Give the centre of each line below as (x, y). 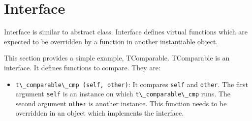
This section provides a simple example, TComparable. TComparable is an (117, 58)
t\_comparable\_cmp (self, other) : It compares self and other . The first (132, 84)
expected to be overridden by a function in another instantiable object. (111, 41)
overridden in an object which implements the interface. (100, 113)
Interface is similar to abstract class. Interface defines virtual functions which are (126, 32)
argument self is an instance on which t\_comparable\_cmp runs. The (123, 94)
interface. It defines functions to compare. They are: (82, 67)
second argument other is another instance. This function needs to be (121, 103)
